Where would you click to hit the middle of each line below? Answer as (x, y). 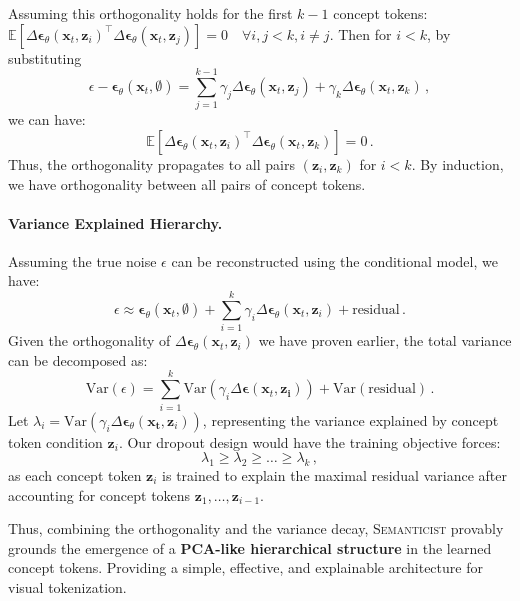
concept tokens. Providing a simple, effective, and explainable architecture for (245, 567)
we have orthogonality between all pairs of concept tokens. (187, 183)
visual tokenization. (67, 586)
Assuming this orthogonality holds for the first (150, 13)
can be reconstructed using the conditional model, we (334, 260)
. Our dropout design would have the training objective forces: (309, 441)
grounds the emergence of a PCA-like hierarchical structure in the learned (250, 547)
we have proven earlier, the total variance (385, 340)
